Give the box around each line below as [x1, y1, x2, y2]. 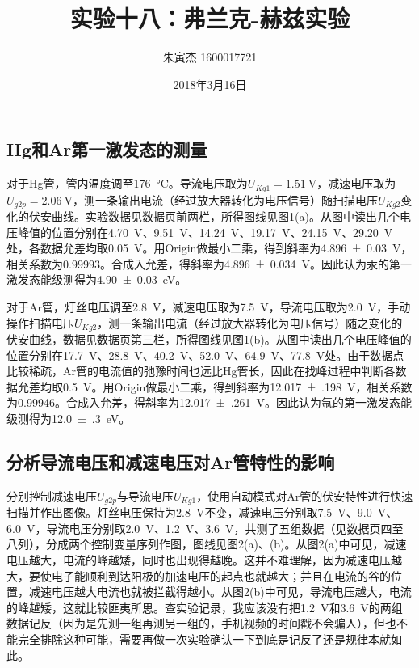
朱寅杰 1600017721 [162, 49, 258, 66]
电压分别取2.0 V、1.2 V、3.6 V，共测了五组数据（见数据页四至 [69, 519, 404, 536]
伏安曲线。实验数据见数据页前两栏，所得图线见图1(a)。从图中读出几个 [28, 208, 400, 225]
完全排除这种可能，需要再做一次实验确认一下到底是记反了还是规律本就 [17, 631, 391, 648]
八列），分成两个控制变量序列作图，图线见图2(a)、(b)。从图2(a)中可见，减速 [6, 535, 407, 552]
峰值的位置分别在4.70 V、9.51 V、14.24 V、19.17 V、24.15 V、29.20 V [17, 223, 393, 240]
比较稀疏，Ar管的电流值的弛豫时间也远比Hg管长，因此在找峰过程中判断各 [6, 362, 396, 379]
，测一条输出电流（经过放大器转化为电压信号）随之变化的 [97, 314, 403, 331]
